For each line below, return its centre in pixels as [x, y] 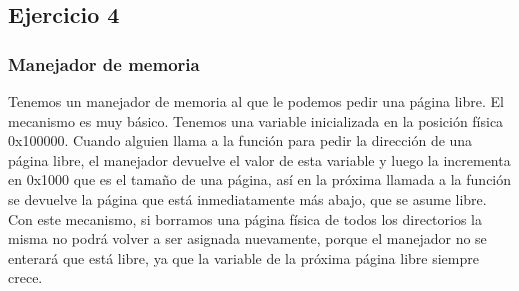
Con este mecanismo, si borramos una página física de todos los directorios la [245, 218]
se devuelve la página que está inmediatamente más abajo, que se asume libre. [247, 198]
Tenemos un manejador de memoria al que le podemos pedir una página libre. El [256, 101]
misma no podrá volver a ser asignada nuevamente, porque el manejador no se [247, 238]
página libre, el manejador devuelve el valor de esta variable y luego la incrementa [259, 159]
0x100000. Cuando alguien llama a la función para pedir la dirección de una [240, 140]
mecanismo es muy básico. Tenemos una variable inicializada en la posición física [256, 120]
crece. [25, 277]
